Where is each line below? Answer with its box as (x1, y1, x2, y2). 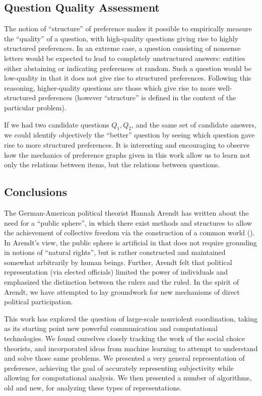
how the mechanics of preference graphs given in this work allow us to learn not (4, 149, 250, 160)
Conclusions (4, 184, 68, 200)
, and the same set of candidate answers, (132, 119, 256, 129)
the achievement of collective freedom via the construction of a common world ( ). (4, 227, 255, 238)
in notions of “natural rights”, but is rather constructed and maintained (4, 247, 226, 257)
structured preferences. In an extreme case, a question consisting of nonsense (4, 43, 241, 53)
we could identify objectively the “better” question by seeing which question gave (4, 129, 255, 140)
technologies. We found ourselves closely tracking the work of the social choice (4, 333, 245, 344)
